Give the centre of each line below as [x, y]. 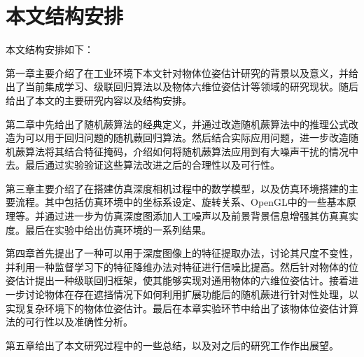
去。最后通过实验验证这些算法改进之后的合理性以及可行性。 [143, 165]
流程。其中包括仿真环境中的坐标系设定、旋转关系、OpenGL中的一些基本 [181, 202]
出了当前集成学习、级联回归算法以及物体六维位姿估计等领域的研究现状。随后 [182, 86]
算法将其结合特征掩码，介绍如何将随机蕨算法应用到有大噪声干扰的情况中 [191, 151]
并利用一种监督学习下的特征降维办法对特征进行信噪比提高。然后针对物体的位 [182, 266]
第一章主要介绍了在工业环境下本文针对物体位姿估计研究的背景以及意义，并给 [182, 72]
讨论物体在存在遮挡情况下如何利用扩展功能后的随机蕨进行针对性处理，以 [191, 294]
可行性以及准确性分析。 [79, 322]
